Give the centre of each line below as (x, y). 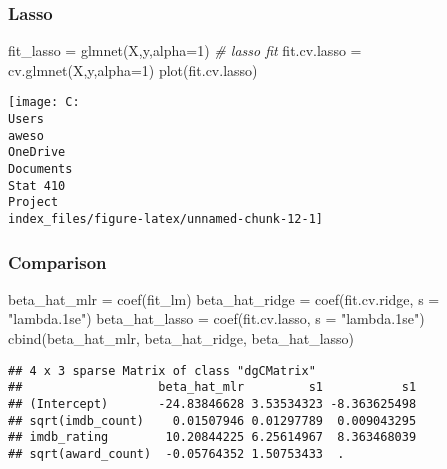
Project (33, 202)
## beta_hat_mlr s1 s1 (212, 387)
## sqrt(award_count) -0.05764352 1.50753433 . (176, 453)
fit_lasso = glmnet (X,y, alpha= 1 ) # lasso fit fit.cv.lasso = (185, 50)
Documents (40, 169)
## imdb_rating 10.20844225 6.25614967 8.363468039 (212, 437)
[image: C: (44, 102)
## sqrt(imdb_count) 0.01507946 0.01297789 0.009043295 (212, 420)
